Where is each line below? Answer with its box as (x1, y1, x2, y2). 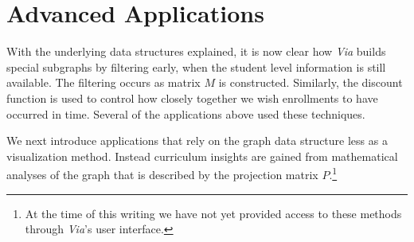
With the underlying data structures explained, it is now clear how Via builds (6, 43, 386, 60)
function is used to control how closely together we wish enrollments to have (6, 89, 378, 106)
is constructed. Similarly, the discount (218, 74, 403, 91)
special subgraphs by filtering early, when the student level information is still (6, 58, 386, 75)
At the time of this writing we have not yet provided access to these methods (25, 205, 402, 221)
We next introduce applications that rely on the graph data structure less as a (6, 132, 388, 149)
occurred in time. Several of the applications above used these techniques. (6, 105, 365, 122)
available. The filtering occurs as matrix (6, 74, 201, 91)
